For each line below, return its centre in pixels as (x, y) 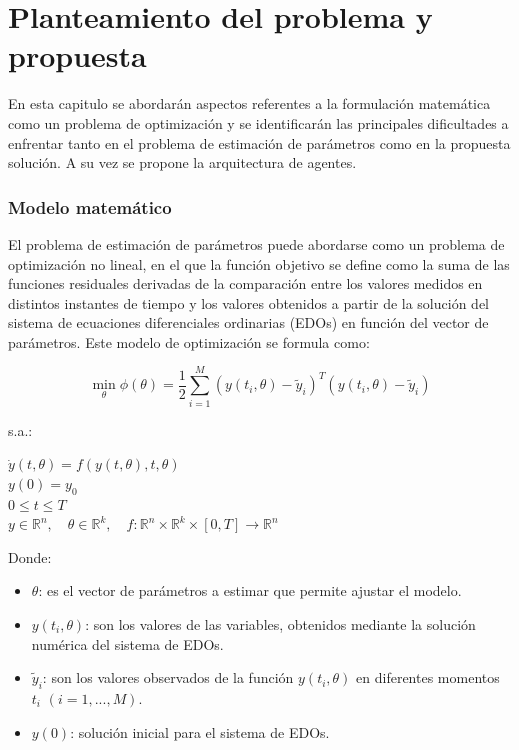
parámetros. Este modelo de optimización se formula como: (189, 341)
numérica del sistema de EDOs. (127, 643)
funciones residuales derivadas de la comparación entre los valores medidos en (245, 283)
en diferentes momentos (428, 677)
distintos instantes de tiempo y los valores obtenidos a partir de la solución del (248, 302)
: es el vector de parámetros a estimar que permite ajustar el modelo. (250, 590)
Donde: (30, 556)
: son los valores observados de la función (168, 677)
